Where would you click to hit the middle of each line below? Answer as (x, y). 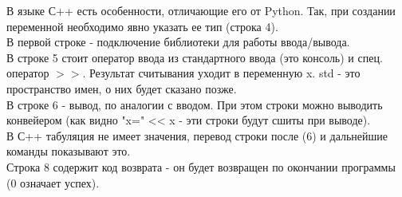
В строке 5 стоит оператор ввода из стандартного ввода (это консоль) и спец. (195, 57)
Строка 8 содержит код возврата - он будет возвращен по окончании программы (201, 166)
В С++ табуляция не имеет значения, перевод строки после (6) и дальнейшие (197, 135)
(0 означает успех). (53, 182)
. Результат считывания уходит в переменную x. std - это (221, 73)
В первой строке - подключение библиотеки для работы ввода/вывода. (178, 42)
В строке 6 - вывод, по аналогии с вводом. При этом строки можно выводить (195, 104)
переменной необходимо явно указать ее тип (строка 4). (142, 26)
